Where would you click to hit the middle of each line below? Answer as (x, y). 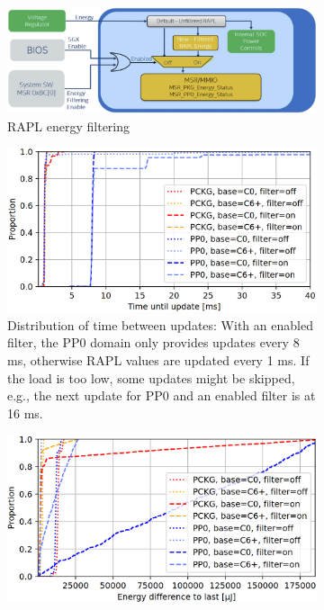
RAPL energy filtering (69, 126)
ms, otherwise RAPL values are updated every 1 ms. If (158, 359)
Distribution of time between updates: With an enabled (160, 324)
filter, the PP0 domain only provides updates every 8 (153, 342)
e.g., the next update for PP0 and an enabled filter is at (162, 395)
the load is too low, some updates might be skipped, (151, 377)
